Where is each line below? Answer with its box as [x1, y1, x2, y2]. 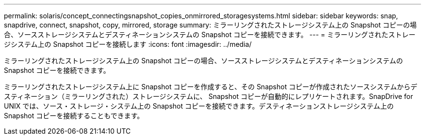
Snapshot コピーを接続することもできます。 [4, 111, 144, 120]
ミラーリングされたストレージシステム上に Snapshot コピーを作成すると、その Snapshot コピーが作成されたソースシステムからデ [4, 83, 418, 91]
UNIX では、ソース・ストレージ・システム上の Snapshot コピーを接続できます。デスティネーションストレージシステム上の [4, 102, 394, 110]
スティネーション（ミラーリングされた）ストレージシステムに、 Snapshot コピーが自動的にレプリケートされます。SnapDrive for [4, 92, 413, 100]
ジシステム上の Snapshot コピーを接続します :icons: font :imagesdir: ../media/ [4, 40, 252, 48]
